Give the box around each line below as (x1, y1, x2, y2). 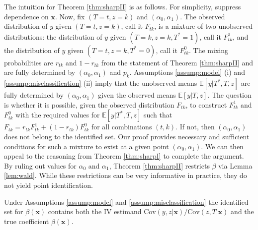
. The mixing (189, 45, 228, 55)
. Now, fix (55, 11, 85, 21)
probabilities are (4, 57, 53, 67)
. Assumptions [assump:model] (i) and (129, 67, 245, 77)
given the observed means (98, 90, 176, 100)
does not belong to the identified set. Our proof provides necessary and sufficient (4, 131, 250, 141)
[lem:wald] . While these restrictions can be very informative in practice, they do (4, 170, 247, 180)
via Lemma (218, 160, 253, 171)
